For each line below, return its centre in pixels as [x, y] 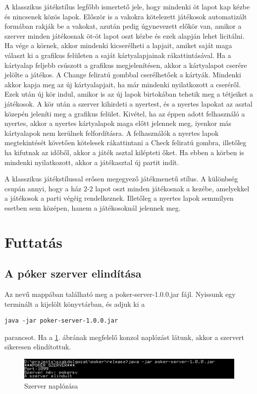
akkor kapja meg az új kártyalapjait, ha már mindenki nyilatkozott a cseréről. [123, 84]
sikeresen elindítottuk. [38, 347]
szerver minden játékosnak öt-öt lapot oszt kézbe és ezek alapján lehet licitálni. [125, 35]
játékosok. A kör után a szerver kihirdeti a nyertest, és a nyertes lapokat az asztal [128, 103]
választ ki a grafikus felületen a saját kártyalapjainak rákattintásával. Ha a [118, 55]
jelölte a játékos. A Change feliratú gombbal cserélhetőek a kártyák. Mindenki [123, 75]
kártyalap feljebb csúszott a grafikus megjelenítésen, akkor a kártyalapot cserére [126, 65]
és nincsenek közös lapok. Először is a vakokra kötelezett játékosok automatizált [126, 16]
